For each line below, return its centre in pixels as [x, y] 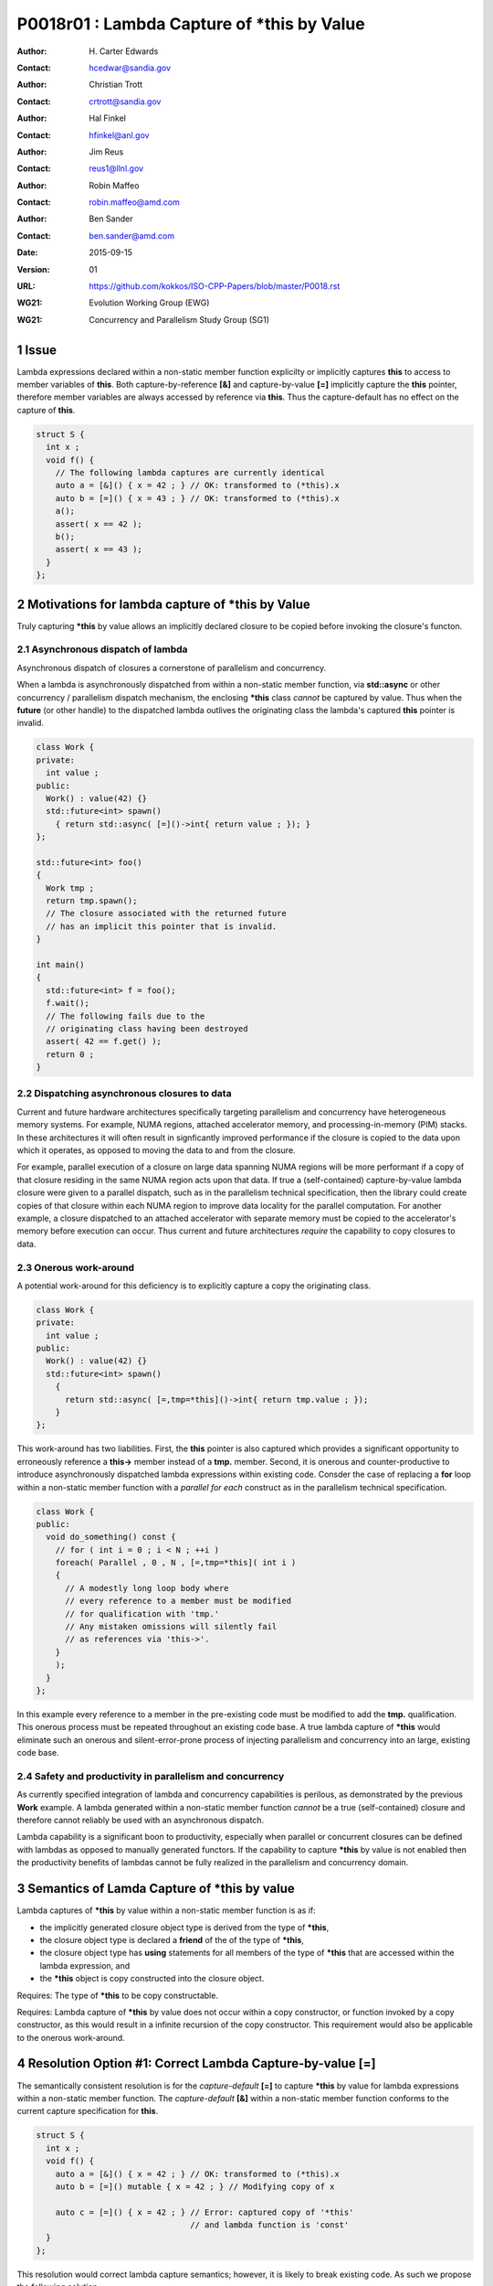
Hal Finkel [108, 118]
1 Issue [37, 350]
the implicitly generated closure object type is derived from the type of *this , [184, 1927]
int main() [60, 964]
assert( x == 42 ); [99, 524]
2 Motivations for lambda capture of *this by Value [163, 604]
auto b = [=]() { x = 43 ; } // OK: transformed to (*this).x [197, 498]
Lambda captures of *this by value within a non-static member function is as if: [167, 1910]
